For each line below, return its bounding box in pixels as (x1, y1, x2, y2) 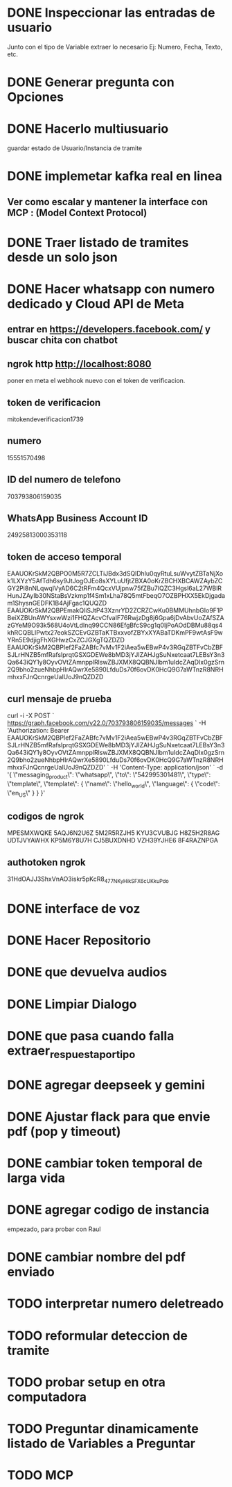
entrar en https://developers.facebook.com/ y (7, 323, 211, 335)
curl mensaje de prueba (7, 693, 112, 705)
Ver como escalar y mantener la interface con (7, 196, 208, 208)
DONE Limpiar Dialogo (7, 996, 137, 1012)
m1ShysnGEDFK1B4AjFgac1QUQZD (7, 599, 107, 608)
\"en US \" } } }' (7, 788, 46, 799)
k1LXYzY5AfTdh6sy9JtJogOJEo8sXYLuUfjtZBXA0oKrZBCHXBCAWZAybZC (7, 577, 223, 585)
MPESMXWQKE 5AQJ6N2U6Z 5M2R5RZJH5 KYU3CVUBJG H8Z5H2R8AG (7, 829, 220, 837)
